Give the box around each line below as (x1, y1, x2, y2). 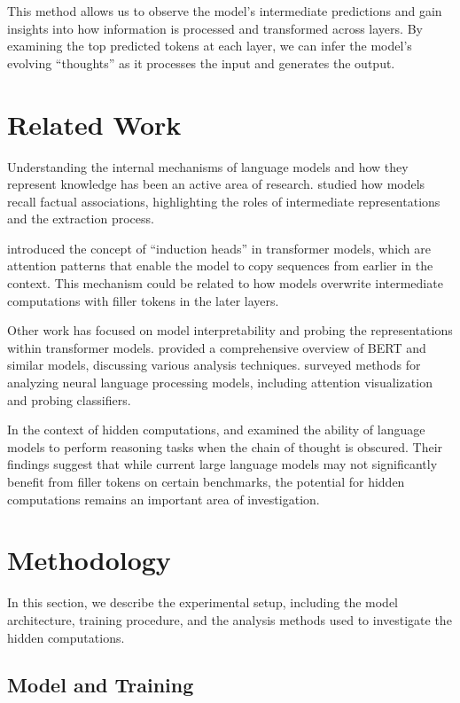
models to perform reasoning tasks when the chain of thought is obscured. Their (7, 437, 443, 456)
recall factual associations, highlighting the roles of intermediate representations (7, 191, 441, 210)
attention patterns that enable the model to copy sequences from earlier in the (7, 256, 433, 275)
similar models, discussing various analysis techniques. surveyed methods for (7, 355, 421, 374)
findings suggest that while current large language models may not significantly (7, 455, 438, 473)
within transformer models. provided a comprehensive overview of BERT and (7, 338, 426, 356)
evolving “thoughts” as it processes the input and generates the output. (7, 53, 395, 72)
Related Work (7, 105, 182, 142)
